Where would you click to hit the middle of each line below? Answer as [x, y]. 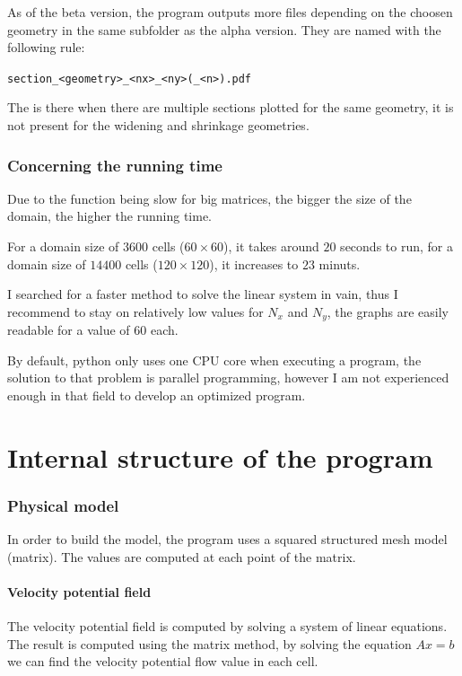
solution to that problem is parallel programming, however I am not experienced [228, 378]
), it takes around [271, 246]
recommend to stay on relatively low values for [135, 311]
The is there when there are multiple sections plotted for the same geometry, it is [231, 107]
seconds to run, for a [397, 246]
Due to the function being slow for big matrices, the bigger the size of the [209, 198]
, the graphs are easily [388, 311]
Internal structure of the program [220, 457]
